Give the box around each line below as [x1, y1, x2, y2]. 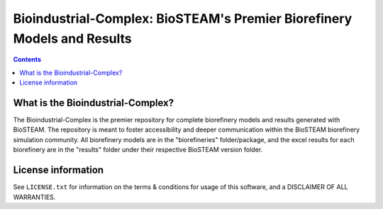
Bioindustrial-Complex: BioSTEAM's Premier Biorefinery [13, 11, 353, 26]
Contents [13, 55, 42, 64]
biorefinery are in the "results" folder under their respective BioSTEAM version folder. [13, 146, 262, 154]
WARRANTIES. [13, 193, 56, 201]
